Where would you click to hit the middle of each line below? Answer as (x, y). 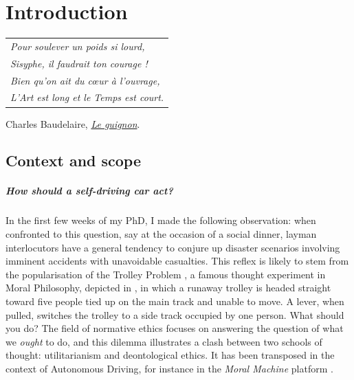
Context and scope (74, 160)
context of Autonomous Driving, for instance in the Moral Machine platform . (169, 368)
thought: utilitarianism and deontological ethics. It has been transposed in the (170, 355)
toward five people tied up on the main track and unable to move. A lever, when (175, 301)
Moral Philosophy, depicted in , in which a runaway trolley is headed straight (168, 288)
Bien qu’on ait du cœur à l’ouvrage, (85, 80)
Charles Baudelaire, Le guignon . (73, 123)
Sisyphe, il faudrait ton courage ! (79, 63)
